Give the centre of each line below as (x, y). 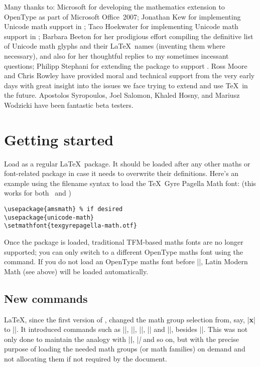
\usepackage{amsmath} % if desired (63, 209)
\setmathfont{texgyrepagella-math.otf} (71, 226)
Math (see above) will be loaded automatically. (76, 271)
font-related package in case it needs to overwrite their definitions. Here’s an (121, 173)
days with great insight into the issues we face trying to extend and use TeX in (126, 85)
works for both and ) (38, 193)
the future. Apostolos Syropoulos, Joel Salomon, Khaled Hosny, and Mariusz (122, 95)
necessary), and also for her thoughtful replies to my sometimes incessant (116, 55)
